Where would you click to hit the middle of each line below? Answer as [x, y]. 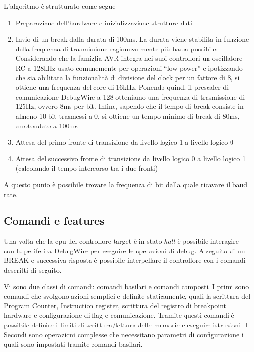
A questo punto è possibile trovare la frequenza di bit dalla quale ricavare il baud [126, 184]
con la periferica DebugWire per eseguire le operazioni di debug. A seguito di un [125, 250]
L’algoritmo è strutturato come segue [60, 6]
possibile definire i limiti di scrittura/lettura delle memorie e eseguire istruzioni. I [126, 325]
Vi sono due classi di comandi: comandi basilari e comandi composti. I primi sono [127, 286]
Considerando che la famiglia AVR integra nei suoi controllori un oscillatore [129, 58]
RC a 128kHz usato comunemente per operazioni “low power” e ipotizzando [129, 67]
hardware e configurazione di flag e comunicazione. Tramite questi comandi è [119, 315]
